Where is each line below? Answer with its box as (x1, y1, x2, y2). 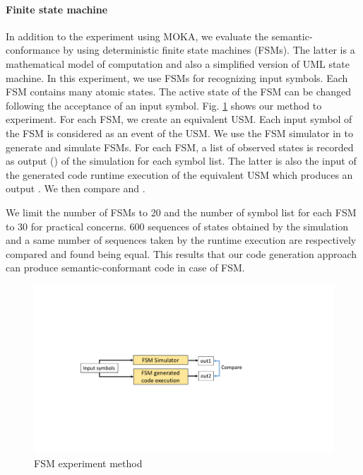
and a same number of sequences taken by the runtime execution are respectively (6, 233, 357, 247)
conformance (6, 42, 60, 57)
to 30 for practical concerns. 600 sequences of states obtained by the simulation (6, 218, 349, 233)
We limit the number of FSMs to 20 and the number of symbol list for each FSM (6, 204, 357, 219)
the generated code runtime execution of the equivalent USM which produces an (6, 167, 353, 182)
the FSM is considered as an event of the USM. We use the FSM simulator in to (6, 125, 354, 140)
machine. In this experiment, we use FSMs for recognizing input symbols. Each (6, 70, 348, 85)
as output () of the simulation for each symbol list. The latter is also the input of (6, 153, 357, 168)
